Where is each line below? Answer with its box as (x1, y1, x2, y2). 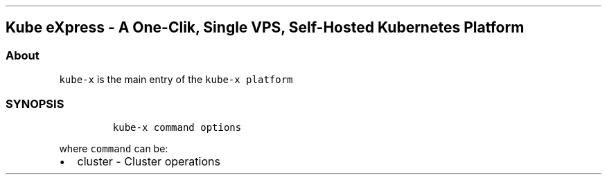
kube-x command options (112, 121, 242, 133)
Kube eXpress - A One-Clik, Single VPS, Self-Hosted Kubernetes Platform (6, 19, 525, 37)
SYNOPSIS (6, 96, 64, 111)
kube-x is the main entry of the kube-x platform (59, 73, 293, 86)
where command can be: (59, 142, 168, 154)
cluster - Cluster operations (77, 154, 220, 168)
